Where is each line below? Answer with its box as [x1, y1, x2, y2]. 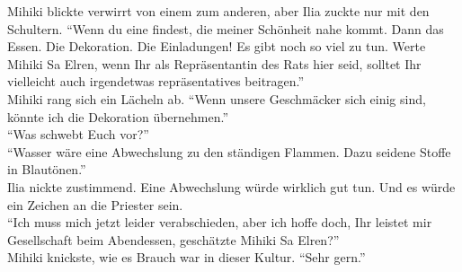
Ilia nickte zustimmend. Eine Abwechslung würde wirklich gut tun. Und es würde [7, 177, 456, 196]
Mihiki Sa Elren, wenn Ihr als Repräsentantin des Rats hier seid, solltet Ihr [7, 54, 422, 73]
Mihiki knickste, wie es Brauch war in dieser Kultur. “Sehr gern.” [7, 248, 366, 267]
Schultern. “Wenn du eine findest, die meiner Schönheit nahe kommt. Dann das [7, 19, 444, 38]
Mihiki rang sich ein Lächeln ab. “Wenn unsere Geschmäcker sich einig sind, [7, 89, 426, 108]
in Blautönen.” [7, 160, 86, 179]
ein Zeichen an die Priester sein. [7, 195, 183, 214]
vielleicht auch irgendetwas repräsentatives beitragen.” [7, 72, 305, 91]
